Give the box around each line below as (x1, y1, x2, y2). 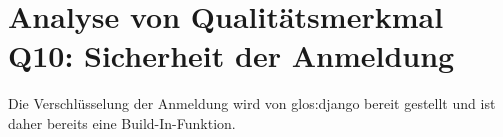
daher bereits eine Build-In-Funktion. (8, 112, 236, 133)
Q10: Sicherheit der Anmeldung (8, 35, 455, 76)
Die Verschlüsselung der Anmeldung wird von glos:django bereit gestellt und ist (8, 93, 496, 114)
